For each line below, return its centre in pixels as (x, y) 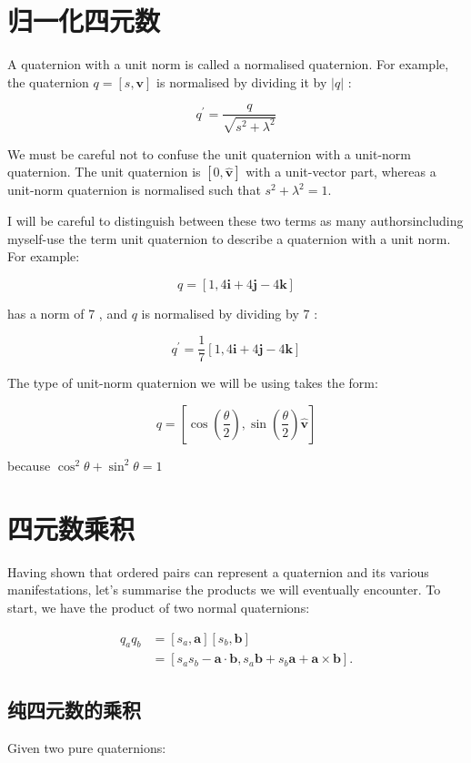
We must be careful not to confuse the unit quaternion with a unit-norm (210, 153)
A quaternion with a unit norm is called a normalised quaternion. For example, (228, 64)
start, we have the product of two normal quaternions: (159, 607)
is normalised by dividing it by (242, 81)
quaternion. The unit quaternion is (104, 172)
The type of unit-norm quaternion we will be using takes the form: (193, 383)
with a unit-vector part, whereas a (341, 172)
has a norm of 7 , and (67, 313)
